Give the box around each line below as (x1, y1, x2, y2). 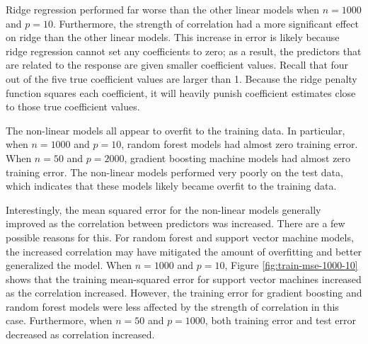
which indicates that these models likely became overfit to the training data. (6, 178, 337, 193)
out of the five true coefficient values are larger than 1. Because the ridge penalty (6, 71, 357, 86)
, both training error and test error (205, 313, 356, 328)
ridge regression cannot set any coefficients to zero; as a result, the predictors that (6, 43, 362, 58)
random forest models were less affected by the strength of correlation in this (6, 299, 339, 314)
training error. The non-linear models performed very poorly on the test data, (6, 164, 343, 179)
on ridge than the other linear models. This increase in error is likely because (6, 30, 340, 45)
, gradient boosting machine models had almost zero (124, 150, 351, 165)
